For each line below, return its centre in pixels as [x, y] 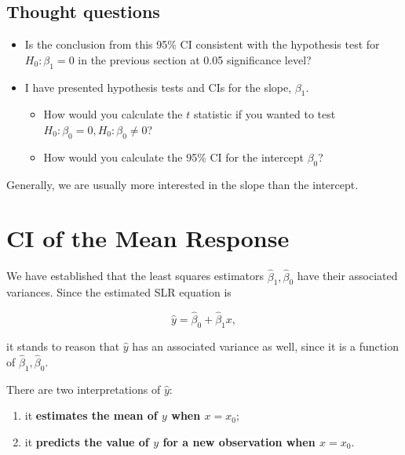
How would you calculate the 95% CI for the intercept [173, 157]
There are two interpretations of [84, 389]
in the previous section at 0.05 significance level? [195, 59]
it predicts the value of [87, 441]
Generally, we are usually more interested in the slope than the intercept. [182, 184]
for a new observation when [239, 441]
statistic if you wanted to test [265, 114]
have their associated [347, 276]
